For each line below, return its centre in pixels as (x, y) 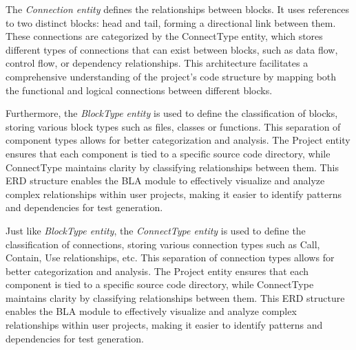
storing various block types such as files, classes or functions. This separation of (173, 126)
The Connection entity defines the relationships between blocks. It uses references (178, 9)
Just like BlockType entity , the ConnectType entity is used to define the (156, 230)
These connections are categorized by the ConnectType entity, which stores (164, 36)
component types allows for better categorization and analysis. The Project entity (178, 140)
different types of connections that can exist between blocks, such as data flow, (172, 49)
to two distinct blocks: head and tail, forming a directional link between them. (171, 22)
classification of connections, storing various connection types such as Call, (163, 244)
